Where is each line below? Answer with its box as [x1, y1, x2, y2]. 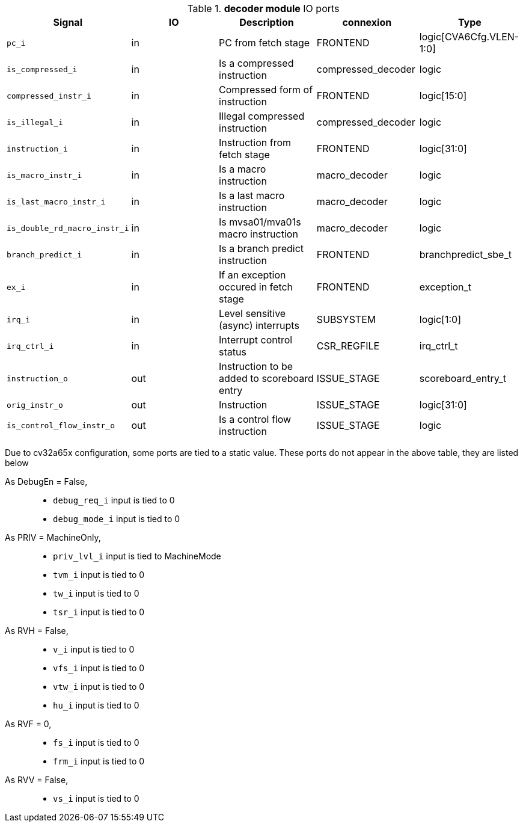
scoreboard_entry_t [419, 372, 506, 384]
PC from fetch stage [219, 37, 310, 49]
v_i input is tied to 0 [53, 644, 135, 654]
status [219, 346, 246, 358]
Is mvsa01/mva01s [219, 216, 301, 228]
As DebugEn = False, [5, 476, 88, 487]
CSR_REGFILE [316, 340, 380, 352]
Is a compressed [219, 57, 294, 69]
